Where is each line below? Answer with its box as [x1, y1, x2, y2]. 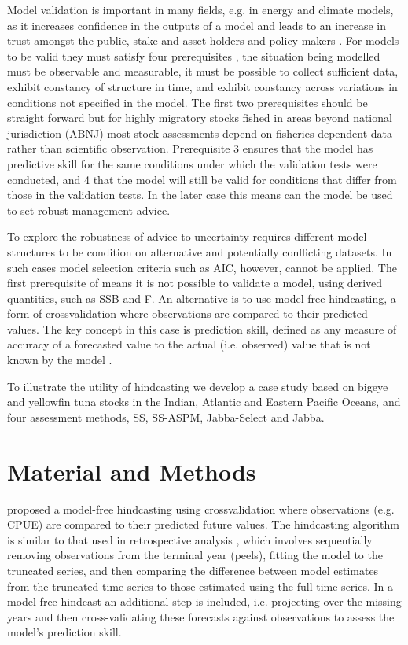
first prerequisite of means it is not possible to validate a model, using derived [7, 275, 383, 291]
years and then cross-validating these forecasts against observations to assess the [7, 608, 395, 625]
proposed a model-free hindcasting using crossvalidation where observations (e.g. [7, 500, 395, 517]
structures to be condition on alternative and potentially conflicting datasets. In [7, 243, 392, 260]
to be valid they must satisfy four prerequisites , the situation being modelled [7, 47, 380, 64]
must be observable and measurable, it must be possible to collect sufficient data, [7, 63, 399, 79]
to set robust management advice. [7, 201, 171, 218]
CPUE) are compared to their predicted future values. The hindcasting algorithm [7, 516, 399, 533]
